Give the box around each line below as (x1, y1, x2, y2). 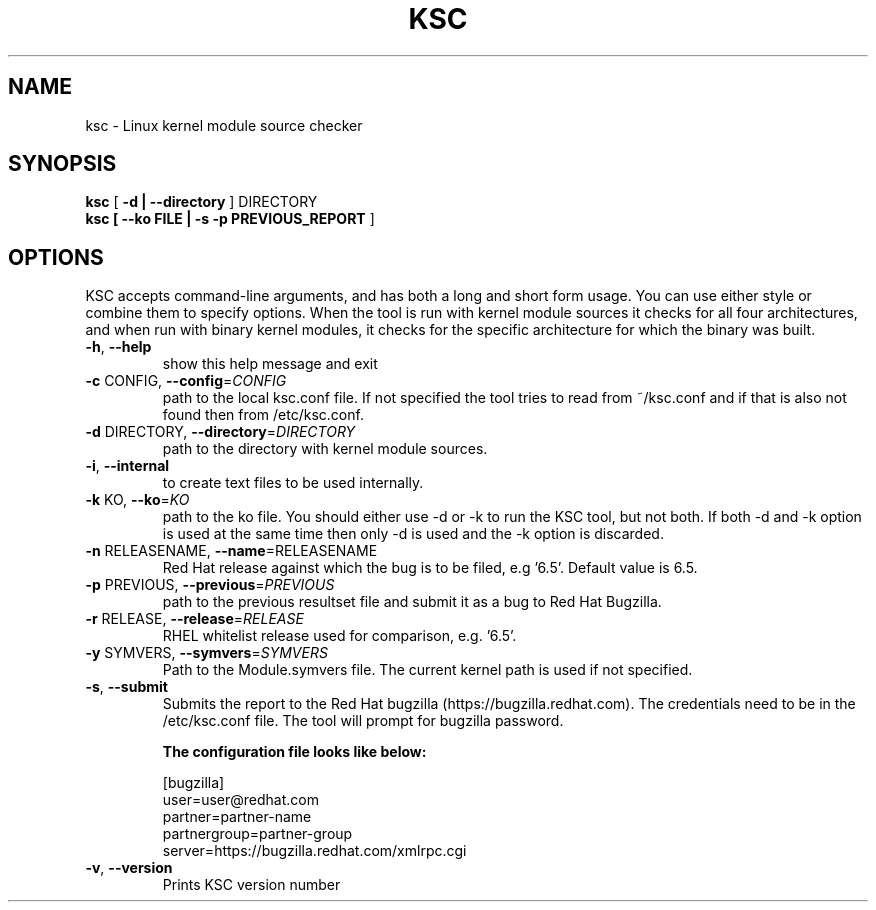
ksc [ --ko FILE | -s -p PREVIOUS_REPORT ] (85, 210, 375, 228)
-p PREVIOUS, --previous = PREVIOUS (85, 576, 335, 594)
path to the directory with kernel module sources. (162, 440, 488, 458)
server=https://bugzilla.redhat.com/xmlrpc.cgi (162, 842, 467, 860)
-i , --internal (85, 457, 170, 475)
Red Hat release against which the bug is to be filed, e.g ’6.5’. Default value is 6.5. (162, 559, 698, 577)
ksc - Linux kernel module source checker (85, 116, 363, 134)
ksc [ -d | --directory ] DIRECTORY (85, 193, 318, 211)
